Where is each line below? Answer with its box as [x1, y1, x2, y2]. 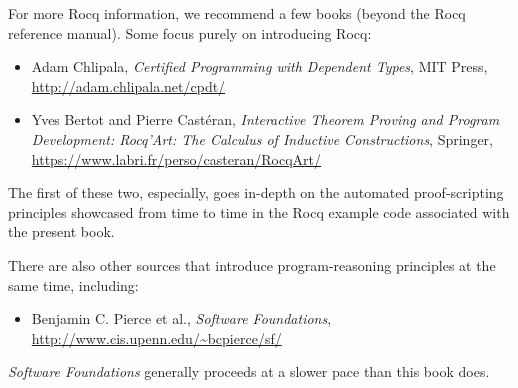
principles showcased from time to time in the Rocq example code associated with [8, 201, 510, 222]
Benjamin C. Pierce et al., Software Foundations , [31, 308, 332, 329]
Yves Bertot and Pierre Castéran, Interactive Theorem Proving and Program [31, 109, 500, 130]
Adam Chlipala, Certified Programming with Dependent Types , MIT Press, [31, 56, 488, 77]
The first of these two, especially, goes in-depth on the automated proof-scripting [8, 182, 504, 203]
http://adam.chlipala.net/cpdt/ [31, 75, 226, 96]
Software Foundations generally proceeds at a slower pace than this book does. [8, 361, 490, 382]
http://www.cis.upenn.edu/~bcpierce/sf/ [31, 327, 282, 348]
